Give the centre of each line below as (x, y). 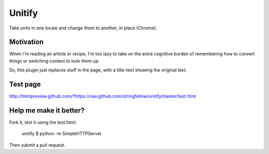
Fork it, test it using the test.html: (43, 123)
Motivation (26, 42)
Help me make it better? (47, 110)
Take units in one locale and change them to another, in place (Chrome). (83, 28)
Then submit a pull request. (37, 145)
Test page (25, 84)
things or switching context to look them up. (54, 61)
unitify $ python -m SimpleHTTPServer (62, 134)
